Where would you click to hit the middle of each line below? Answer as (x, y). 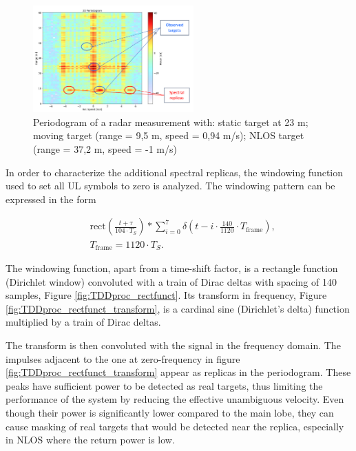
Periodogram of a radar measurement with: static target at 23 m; (171, 122)
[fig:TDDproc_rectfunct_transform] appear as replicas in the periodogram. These (178, 372)
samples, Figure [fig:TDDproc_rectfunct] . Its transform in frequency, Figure (166, 295)
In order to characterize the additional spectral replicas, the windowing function (175, 172)
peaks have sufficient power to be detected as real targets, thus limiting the (164, 385)
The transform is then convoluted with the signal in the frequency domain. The (173, 345)
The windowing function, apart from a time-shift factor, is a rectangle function (172, 268)
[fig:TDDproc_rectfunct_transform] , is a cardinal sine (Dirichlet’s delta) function (178, 308)
